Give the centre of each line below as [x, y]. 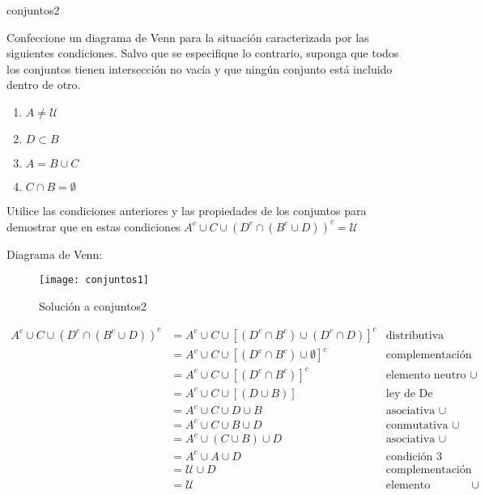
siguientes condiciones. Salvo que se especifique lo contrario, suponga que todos [203, 53]
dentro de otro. [44, 85]
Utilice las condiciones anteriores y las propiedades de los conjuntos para [187, 210]
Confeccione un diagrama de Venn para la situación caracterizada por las [188, 37]
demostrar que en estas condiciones [94, 226]
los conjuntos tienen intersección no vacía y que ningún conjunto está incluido [200, 68]
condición [409, 457]
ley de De [409, 393]
